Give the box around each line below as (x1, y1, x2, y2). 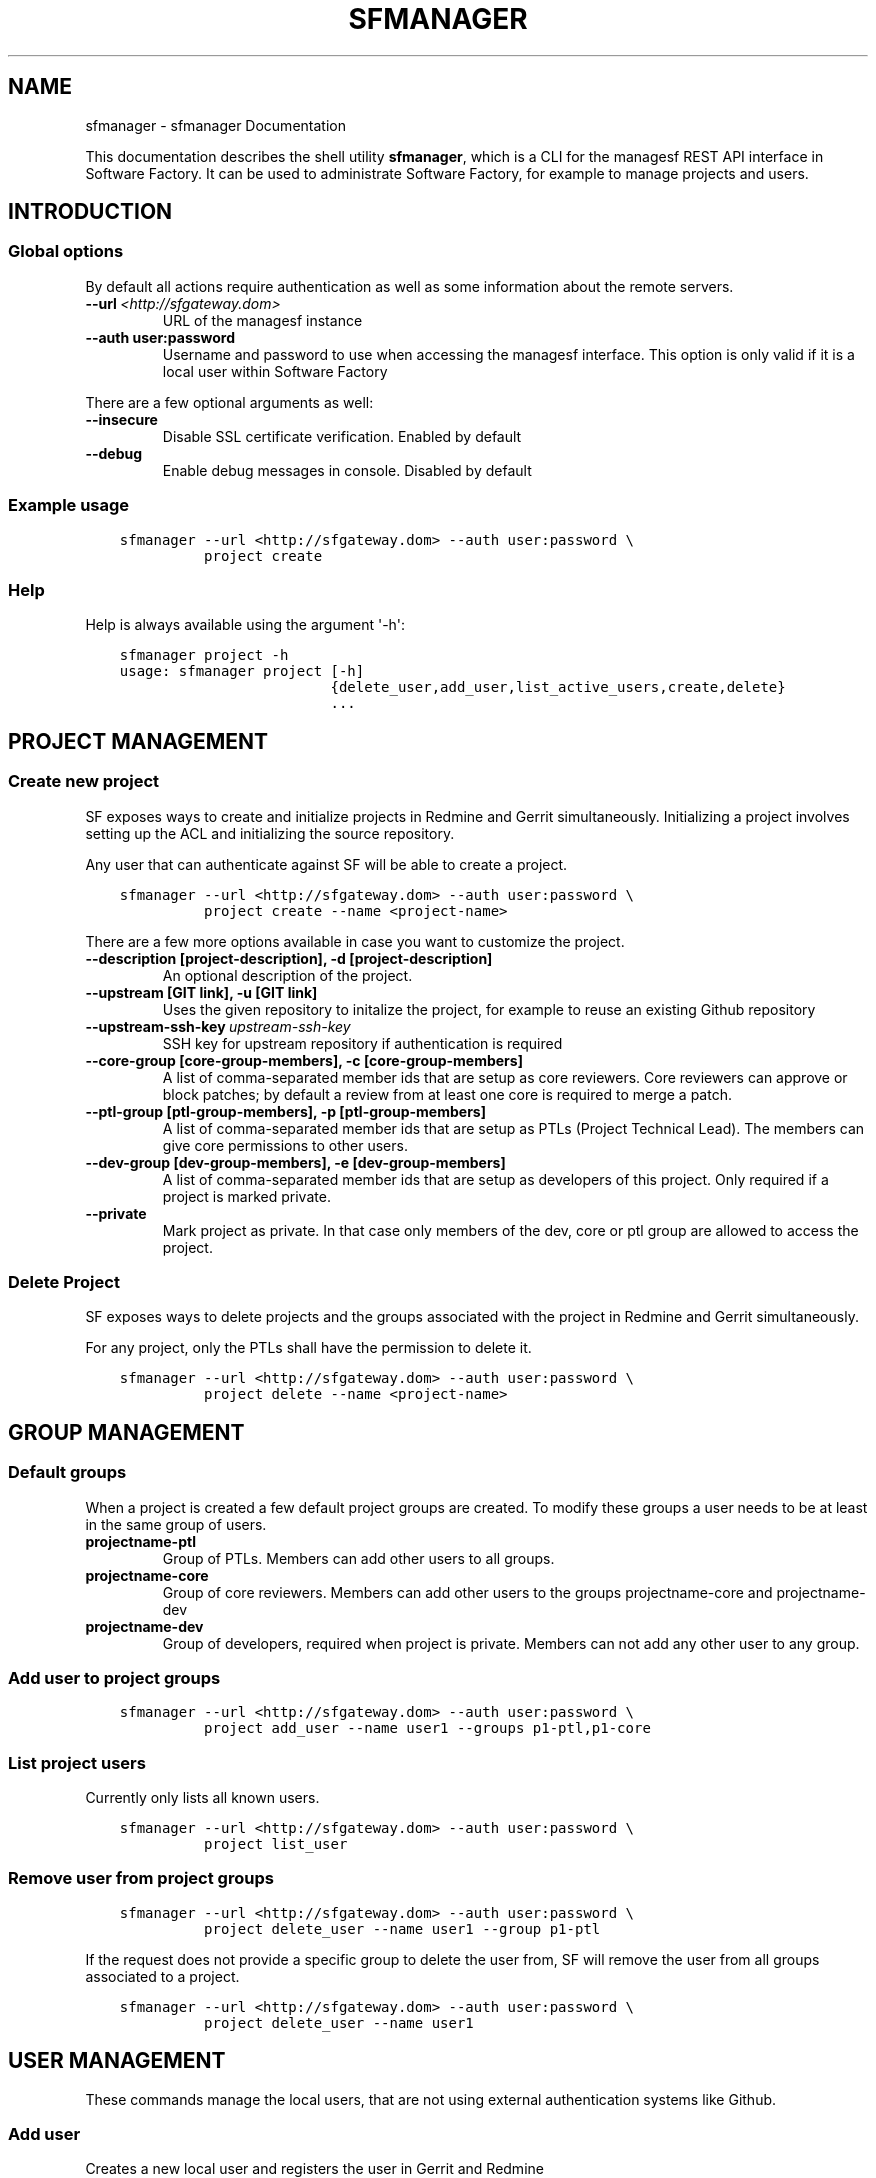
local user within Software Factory (162, 362, 388, 380)
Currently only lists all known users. (85, 1789, 320, 1806)
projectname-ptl (85, 1532, 196, 1550)
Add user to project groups (8, 1667, 221, 1688)
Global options (8, 241, 124, 262)
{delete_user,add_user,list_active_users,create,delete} (330, 679, 786, 696)
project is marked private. (162, 1187, 331, 1205)
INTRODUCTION (8, 199, 173, 225)
